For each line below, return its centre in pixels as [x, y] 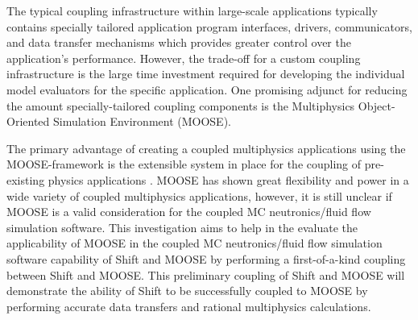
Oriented [28, 121]
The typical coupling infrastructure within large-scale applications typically [192, 10]
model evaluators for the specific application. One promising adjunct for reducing [207, 89]
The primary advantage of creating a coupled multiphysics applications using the [206, 148]
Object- [377, 105]
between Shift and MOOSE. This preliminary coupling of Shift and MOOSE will [206, 274]
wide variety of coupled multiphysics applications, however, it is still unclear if [199, 195]
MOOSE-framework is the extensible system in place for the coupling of [184, 164]
